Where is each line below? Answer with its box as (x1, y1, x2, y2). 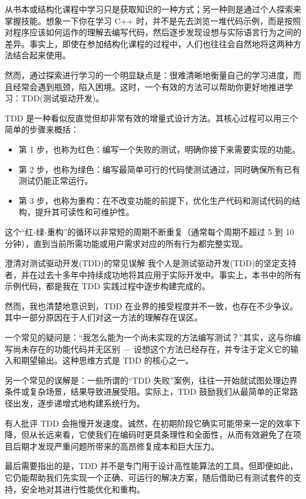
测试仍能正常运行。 (18, 174, 93, 187)
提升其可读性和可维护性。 (35, 206, 134, 218)
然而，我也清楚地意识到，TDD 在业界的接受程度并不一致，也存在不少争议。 (5, 299, 298, 312)
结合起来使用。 (12, 49, 71, 61)
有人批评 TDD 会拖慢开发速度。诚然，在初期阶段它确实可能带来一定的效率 (5, 417, 292, 429)
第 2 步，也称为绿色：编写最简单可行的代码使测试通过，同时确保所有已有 (18, 163, 301, 175)
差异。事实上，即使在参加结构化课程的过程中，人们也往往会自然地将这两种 (5, 37, 293, 49)
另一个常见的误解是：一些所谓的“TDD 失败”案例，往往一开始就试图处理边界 (5, 374, 298, 386)
